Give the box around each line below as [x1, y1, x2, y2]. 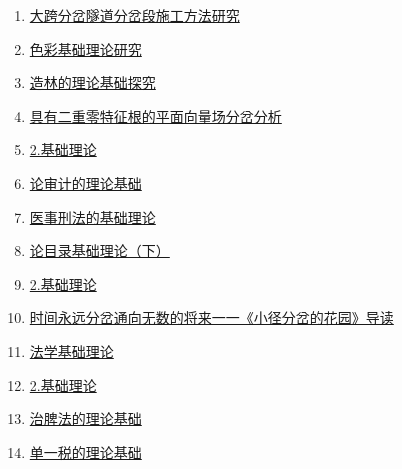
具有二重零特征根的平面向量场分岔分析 [29, 105, 282, 126]
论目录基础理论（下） [29, 240, 170, 261]
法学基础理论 [29, 340, 114, 361]
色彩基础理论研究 [29, 38, 142, 59]
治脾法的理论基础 [29, 408, 142, 429]
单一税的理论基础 [29, 441, 142, 462]
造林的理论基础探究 [29, 72, 156, 93]
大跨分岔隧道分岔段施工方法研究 [29, 5, 240, 25]
